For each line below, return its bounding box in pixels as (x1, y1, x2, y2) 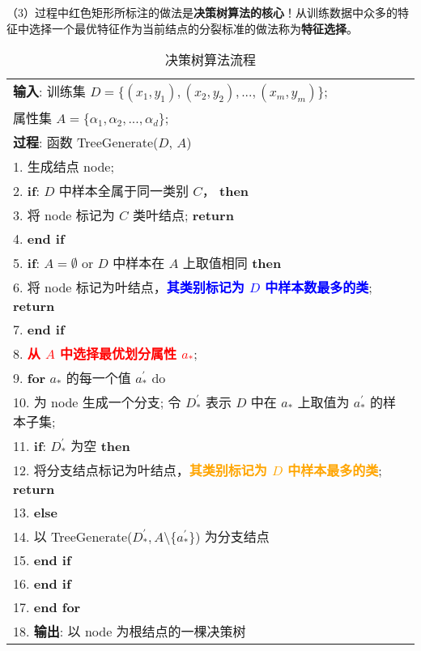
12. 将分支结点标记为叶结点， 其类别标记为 (13, 461, 267, 480)
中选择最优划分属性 (60, 344, 177, 364)
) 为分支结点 (195, 527, 270, 547)
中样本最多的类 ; (287, 461, 382, 480)
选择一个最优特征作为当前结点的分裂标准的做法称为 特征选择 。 (28, 19, 358, 36)
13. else (13, 503, 58, 522)
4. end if (13, 229, 65, 249)
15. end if (13, 551, 71, 570)
